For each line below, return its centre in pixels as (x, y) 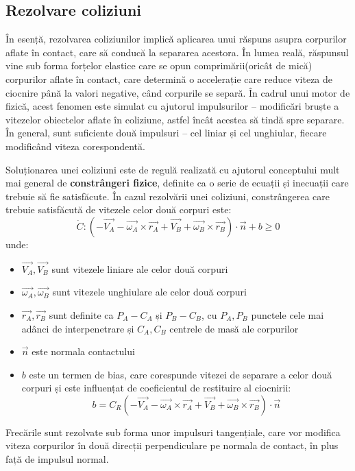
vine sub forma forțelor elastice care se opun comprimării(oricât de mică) (159, 65)
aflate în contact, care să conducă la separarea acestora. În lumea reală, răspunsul (177, 52)
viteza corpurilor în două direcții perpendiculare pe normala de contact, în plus (172, 445)
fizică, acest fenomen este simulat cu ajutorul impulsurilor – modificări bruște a (172, 106)
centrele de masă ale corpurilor (234, 328)
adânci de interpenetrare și (78, 328)
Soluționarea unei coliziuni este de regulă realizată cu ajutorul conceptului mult (173, 169)
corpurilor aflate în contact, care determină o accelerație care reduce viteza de (169, 78)
